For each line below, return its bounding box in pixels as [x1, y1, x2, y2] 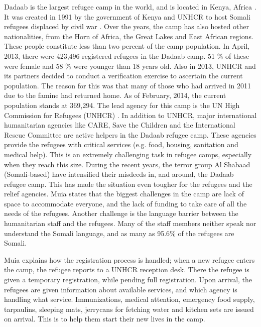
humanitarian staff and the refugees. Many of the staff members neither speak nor [4, 218, 256, 229]
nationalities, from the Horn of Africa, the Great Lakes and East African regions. [4, 31, 253, 41]
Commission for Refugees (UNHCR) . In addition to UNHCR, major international [4, 110, 257, 120]
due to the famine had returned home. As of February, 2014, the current [4, 90, 226, 100]
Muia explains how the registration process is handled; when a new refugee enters [4, 254, 255, 265]
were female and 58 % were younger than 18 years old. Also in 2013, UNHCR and [4, 60, 256, 71]
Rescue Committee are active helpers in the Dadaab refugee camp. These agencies [4, 129, 256, 140]
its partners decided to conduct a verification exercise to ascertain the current [4, 70, 243, 81]
